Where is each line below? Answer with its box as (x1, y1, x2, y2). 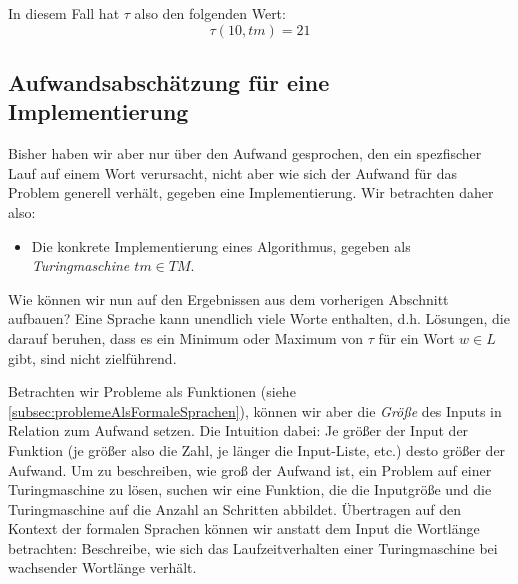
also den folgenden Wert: (134, 3, 286, 23)
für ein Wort (378, 327, 455, 348)
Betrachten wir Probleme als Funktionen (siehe (8, 381, 296, 402)
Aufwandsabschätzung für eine (8, 66, 330, 97)
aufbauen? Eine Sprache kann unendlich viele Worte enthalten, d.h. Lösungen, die (8, 308, 510, 329)
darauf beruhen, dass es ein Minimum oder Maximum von (8, 327, 364, 348)
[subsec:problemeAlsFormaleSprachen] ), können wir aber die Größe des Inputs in (8, 400, 502, 421)
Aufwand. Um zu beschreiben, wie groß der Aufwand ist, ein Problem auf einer (8, 459, 492, 480)
